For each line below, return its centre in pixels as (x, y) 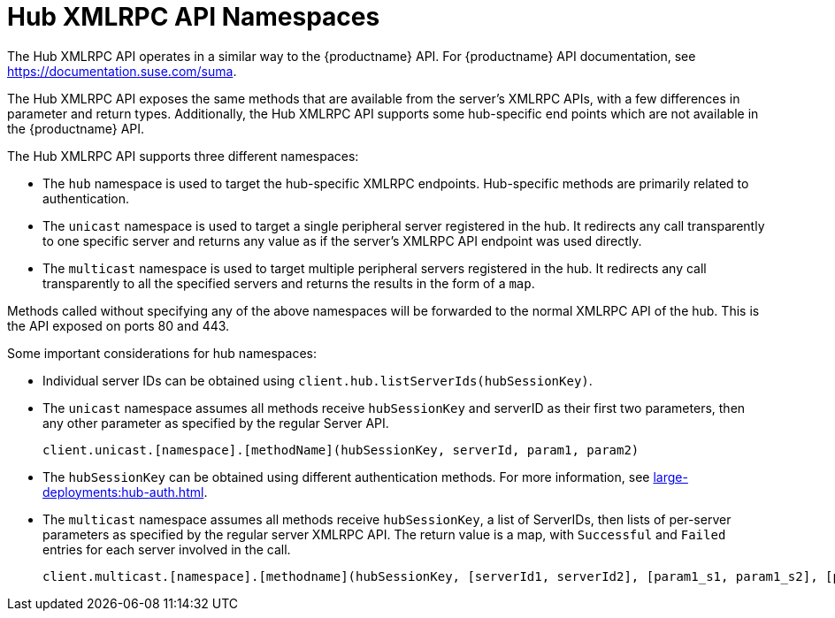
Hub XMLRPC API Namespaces (194, 17)
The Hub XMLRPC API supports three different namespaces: (183, 156)
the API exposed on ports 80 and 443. (119, 325)
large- (670, 477)
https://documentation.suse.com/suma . (122, 71)
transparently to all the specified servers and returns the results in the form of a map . (289, 283)
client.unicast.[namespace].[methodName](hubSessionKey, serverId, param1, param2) (341, 450)
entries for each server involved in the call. (167, 549)
